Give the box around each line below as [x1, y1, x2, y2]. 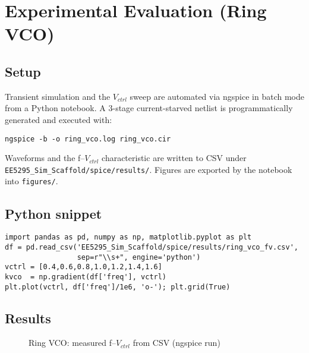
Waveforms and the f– [5, 152, 85, 164]
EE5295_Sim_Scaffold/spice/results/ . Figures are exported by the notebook [5, 163, 292, 175]
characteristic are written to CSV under [102, 152, 247, 164]
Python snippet [5, 204, 102, 222]
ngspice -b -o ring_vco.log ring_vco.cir [5, 134, 171, 143]
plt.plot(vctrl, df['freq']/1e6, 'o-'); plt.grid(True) [5, 282, 231, 291]
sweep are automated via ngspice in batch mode [130, 90, 304, 102]
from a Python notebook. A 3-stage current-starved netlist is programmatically [5, 102, 293, 114]
